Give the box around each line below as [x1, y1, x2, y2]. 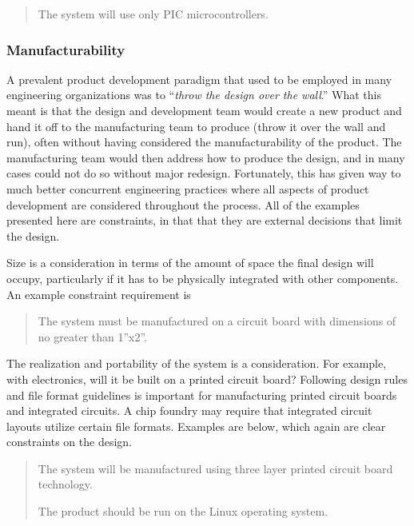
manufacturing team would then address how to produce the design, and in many [6, 149, 405, 165]
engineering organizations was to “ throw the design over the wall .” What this [6, 86, 381, 103]
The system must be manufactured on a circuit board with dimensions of [38, 313, 396, 329]
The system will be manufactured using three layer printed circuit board [38, 460, 393, 476]
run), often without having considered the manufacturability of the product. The [6, 133, 402, 150]
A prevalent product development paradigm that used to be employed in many [6, 70, 392, 87]
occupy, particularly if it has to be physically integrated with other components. [6, 269, 399, 286]
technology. [38, 476, 93, 492]
